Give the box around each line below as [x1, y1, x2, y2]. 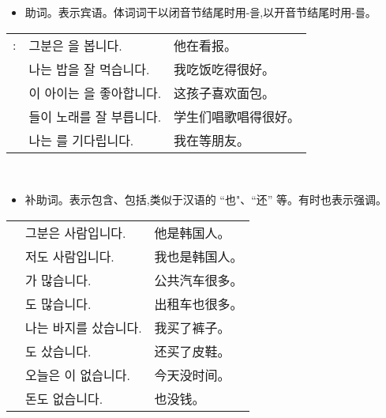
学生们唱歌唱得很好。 [174, 107, 301, 126]
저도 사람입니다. [25, 247, 114, 265]
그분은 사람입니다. [25, 223, 126, 242]
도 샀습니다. [25, 341, 92, 360]
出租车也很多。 [154, 294, 243, 313]
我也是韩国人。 [154, 247, 243, 265]
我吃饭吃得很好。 [174, 59, 275, 78]
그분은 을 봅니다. [28, 36, 122, 55]
